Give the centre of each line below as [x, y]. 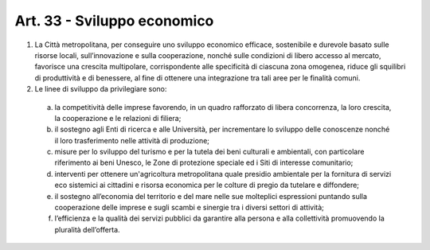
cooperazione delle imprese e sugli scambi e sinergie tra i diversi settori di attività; [189, 208]
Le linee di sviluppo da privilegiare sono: [101, 89]
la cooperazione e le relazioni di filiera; [118, 118]
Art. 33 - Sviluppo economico [114, 21]
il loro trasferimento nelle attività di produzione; [132, 140]
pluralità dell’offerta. [87, 229]
